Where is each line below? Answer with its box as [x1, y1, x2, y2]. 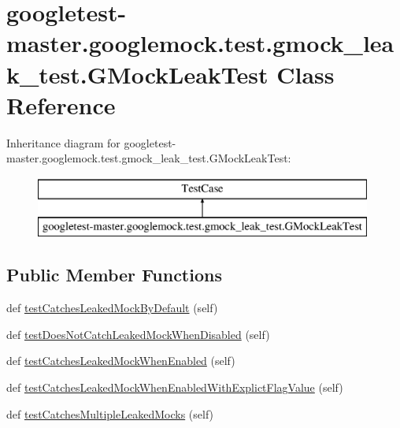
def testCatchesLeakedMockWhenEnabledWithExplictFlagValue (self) [6, 379, 343, 396]
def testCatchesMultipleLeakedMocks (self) [6, 405, 214, 422]
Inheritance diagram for [6, 134, 120, 151]
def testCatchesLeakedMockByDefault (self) [6, 300, 218, 316]
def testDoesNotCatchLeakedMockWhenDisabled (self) [6, 326, 270, 342]
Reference [6, 88, 116, 121]
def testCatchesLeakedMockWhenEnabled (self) [6, 352, 235, 369]
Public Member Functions [6, 262, 222, 287]
